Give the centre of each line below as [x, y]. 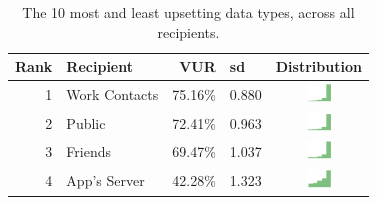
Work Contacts [112, 93]
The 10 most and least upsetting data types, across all [188, 12]
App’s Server [105, 180]
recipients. [188, 31]
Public [86, 122]
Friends [89, 151]
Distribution [318, 66]
